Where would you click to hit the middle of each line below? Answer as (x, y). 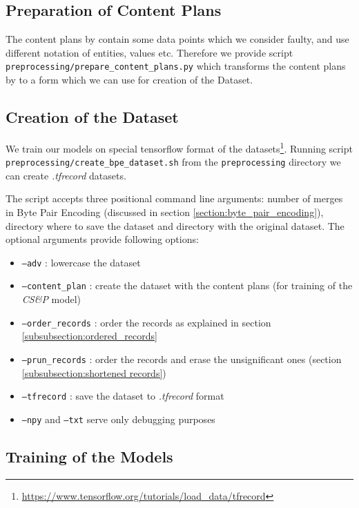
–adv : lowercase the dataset (81, 262)
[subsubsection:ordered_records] (89, 336)
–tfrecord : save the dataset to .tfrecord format (123, 396)
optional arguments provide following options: (102, 239)
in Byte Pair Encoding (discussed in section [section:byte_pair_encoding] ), (165, 212)
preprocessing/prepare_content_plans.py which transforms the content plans (176, 66)
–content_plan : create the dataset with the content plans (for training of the (187, 285)
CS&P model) (51, 299)
